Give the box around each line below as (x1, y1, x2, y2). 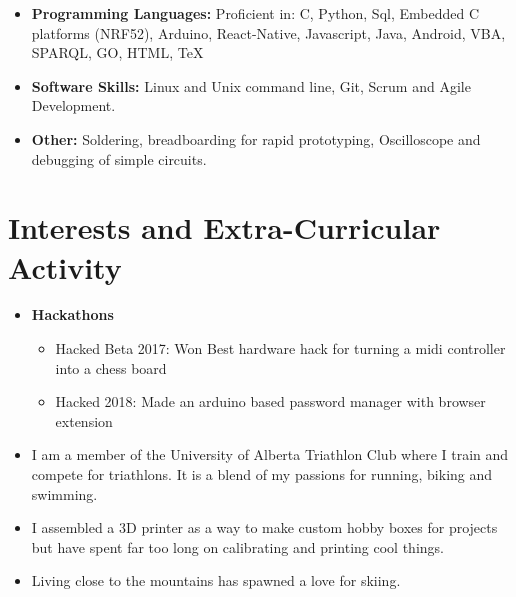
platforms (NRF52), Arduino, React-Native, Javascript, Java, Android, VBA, (31, 22, 506, 43)
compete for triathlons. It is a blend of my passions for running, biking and (31, 464, 493, 485)
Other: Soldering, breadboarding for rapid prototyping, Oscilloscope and (31, 128, 481, 149)
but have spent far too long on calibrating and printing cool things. (31, 536, 444, 557)
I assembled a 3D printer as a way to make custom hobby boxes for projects (31, 517, 498, 538)
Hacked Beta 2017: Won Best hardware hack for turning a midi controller (55, 338, 506, 359)
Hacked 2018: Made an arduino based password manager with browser (55, 391, 486, 412)
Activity (8, 246, 122, 287)
